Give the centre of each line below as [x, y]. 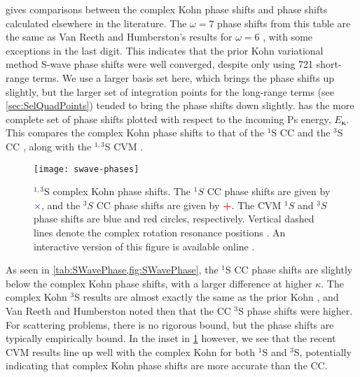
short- [329, 64]
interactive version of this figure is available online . [144, 246]
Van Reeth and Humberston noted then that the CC [118, 310]
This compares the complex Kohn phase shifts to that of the [135, 133]
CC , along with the [49, 146]
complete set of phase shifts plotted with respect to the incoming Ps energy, [168, 119]
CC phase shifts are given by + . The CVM [189, 205]
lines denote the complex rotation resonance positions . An [160, 232]
